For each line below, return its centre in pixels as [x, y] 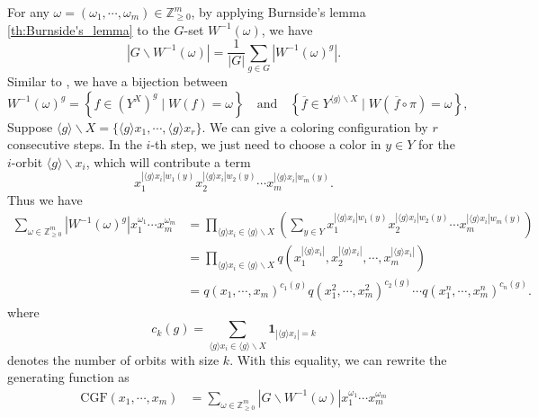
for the [436, 144]
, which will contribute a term [168, 161]
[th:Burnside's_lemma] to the [89, 29]
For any [28, 12]
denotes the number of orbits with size [113, 359]
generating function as [68, 377]
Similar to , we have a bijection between [118, 80]
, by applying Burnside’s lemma [278, 12]
